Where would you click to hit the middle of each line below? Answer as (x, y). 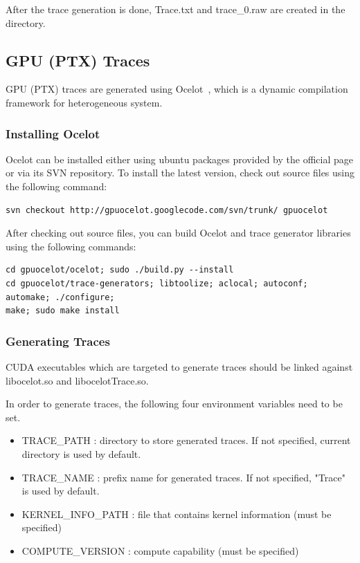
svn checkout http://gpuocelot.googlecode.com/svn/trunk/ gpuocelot (167, 210)
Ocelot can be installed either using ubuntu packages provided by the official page (179, 159)
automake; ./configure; (60, 297)
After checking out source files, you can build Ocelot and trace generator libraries (178, 233)
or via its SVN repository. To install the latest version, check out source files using (180, 173)
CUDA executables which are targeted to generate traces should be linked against (179, 366)
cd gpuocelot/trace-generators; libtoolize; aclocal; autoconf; (157, 283)
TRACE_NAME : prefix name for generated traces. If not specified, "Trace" (183, 477)
